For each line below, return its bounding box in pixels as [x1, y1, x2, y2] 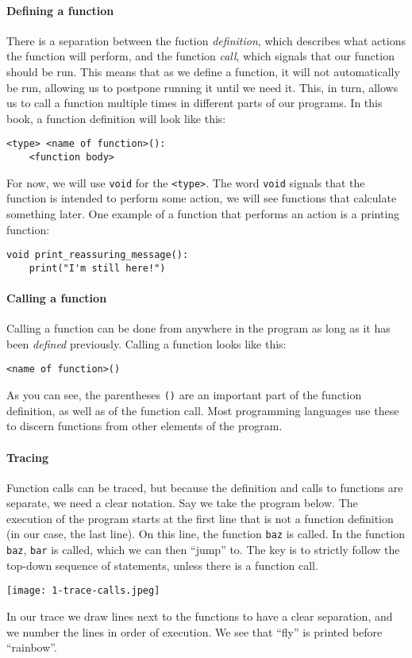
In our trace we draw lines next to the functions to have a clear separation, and [6, 608, 393, 625]
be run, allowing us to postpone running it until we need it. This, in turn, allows [6, 79, 399, 95]
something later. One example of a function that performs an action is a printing [6, 205, 400, 221]
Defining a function [6, 2, 114, 18]
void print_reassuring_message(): [6, 249, 189, 261]
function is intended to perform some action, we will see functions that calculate [6, 190, 397, 206]
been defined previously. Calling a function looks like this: [6, 335, 287, 352]
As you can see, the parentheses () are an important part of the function [6, 387, 362, 403]
